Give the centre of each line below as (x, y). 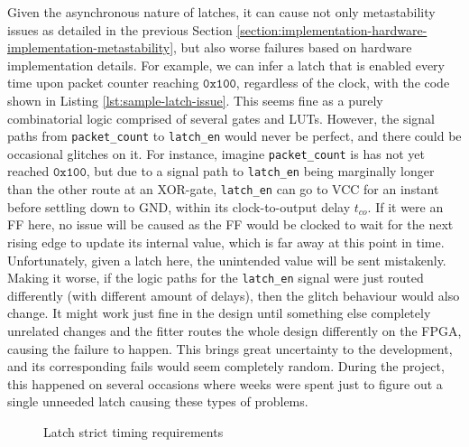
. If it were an (405, 206)
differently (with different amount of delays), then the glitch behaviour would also (234, 295)
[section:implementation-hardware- (332, 29)
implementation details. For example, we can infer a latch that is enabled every (226, 65)
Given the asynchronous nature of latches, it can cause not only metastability (221, 12)
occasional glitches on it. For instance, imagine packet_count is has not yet (216, 153)
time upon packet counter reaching (103, 83)
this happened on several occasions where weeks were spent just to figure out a (225, 383)
